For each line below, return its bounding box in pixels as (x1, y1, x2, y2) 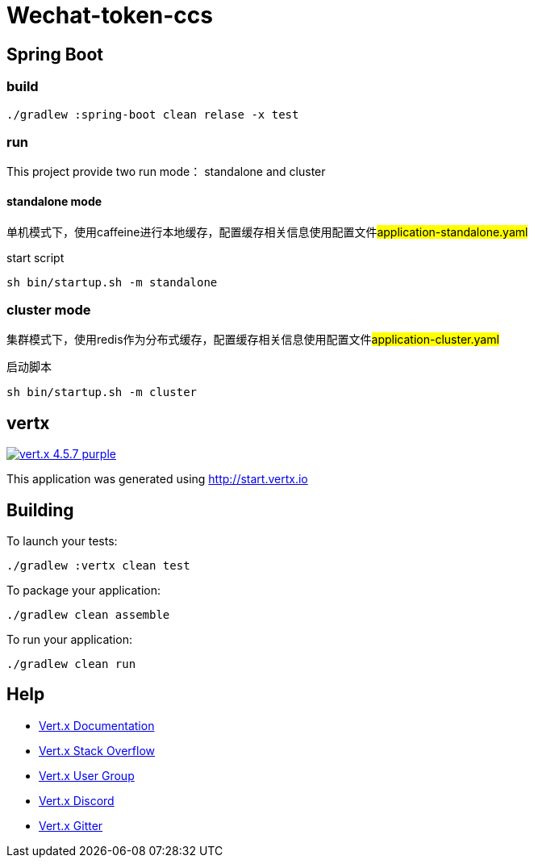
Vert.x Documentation (39, 718, 155, 733)
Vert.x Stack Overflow (39, 743, 156, 758)
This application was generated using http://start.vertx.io (6, 472, 308, 486)
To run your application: (6, 632, 132, 646)
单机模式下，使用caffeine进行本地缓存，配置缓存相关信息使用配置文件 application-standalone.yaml (6, 224, 528, 239)
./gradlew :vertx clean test (6, 558, 190, 572)
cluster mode (6, 301, 91, 318)
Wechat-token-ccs (6, 2, 213, 29)
